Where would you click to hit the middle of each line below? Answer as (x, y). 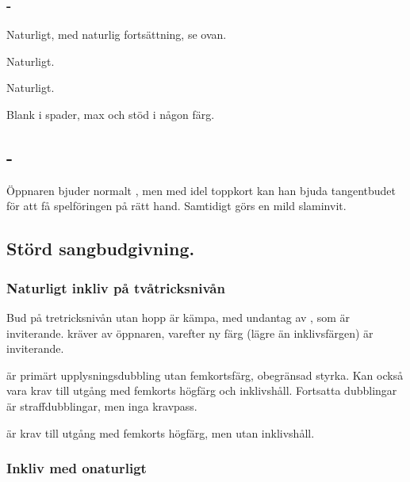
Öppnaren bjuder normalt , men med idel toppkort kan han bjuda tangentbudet (201, 190)
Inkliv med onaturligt (77, 468)
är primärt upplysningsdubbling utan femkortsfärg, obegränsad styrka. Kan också (205, 375)
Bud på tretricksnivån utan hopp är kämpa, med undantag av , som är (178, 317)
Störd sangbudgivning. (101, 249)
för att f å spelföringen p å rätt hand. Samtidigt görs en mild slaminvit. (176, 206)
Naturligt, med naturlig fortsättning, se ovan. (117, 34)
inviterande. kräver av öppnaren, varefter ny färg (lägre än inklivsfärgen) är (190, 333)
